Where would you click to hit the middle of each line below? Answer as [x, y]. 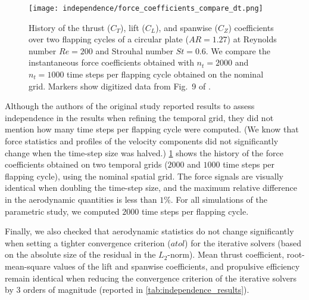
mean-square [28, 266]
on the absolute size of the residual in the [80, 254]
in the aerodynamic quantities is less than [81, 199]
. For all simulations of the [219, 199]
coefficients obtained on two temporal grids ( [86, 164]
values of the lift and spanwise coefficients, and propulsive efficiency [177, 266]
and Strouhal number [134, 50]
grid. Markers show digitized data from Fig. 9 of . [120, 86]
